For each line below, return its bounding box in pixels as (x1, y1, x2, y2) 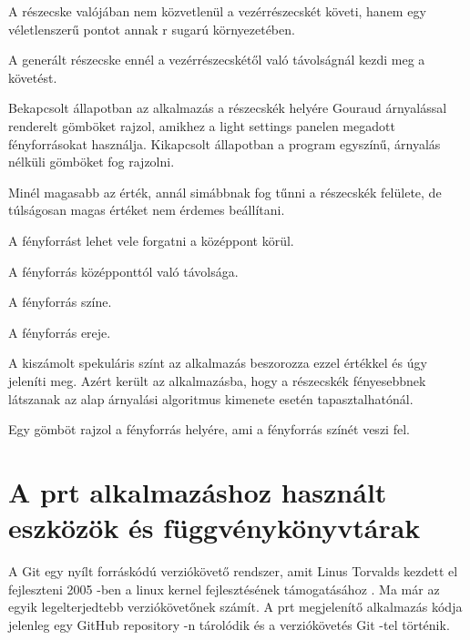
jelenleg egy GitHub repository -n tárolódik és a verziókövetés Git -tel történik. (8, 615, 450, 634)
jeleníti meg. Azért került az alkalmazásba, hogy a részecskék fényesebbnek (8, 371, 426, 390)
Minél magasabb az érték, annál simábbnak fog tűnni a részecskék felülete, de (8, 182, 442, 201)
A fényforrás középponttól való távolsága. (8, 261, 239, 280)
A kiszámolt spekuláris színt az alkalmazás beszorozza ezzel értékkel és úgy (8, 353, 427, 372)
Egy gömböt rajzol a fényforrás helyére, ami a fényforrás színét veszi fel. (8, 420, 410, 439)
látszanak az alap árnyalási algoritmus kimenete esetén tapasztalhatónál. (8, 389, 414, 408)
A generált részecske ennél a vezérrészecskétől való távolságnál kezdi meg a (8, 50, 425, 69)
